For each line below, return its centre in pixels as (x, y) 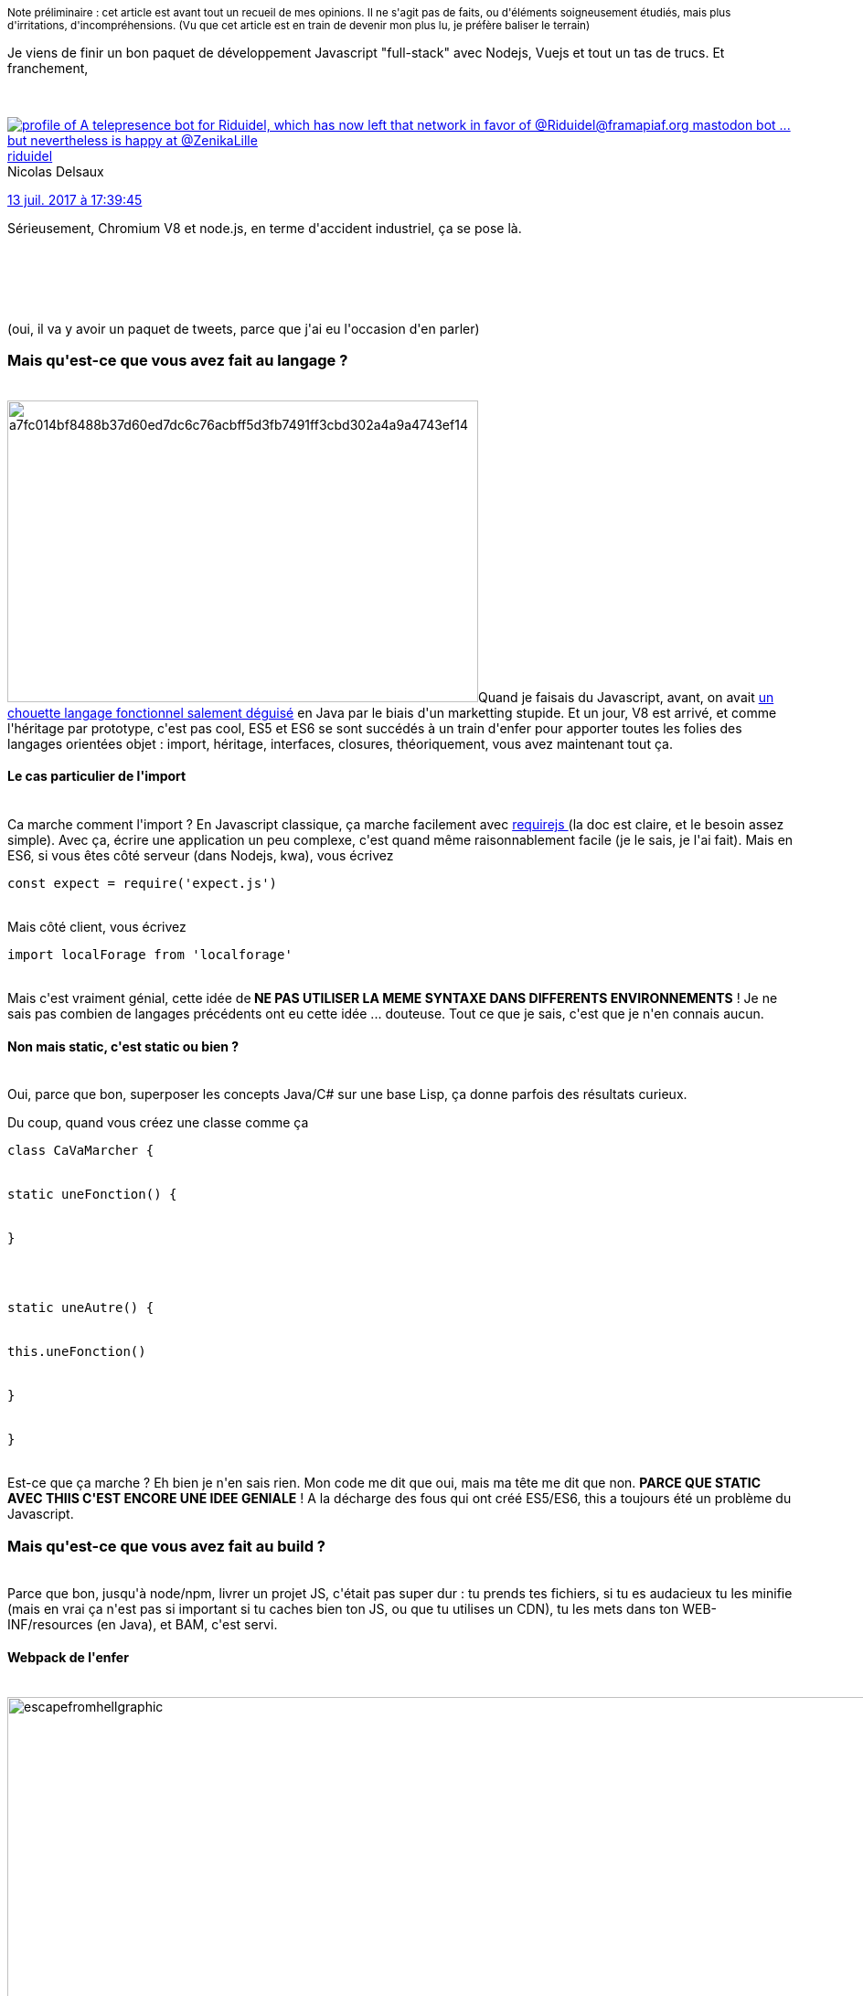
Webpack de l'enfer (68, 1657)
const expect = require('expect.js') (143, 883)
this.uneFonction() (77, 1352)
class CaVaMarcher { (81, 1151)
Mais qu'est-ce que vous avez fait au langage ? (178, 361)
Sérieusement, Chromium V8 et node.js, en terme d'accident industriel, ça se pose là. (265, 228)
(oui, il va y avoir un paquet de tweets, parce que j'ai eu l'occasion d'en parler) (244, 329)
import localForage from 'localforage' (150, 954)
